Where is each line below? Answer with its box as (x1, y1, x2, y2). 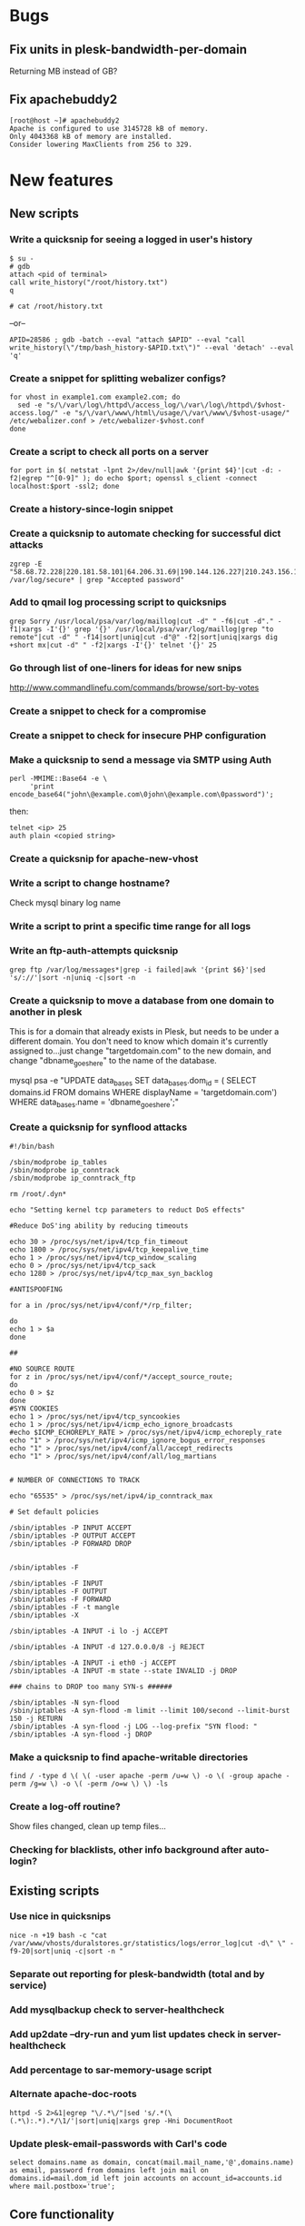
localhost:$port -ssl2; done (9, 482, 120, 491)
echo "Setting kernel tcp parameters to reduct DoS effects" (9, 1205, 246, 1214)
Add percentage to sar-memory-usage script (9, 2063, 212, 2076)
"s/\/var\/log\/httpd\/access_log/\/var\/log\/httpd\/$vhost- (45, 401, 286, 410)
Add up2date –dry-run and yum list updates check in (9, 2027, 247, 2040)
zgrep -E (9, 559, 43, 569)
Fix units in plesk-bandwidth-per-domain (9, 42, 248, 57)
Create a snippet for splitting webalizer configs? (9, 371, 227, 384)
